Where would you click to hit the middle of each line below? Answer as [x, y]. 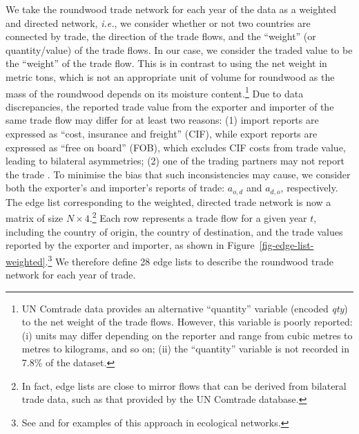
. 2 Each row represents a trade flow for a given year [198, 217]
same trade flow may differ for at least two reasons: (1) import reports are [162, 120]
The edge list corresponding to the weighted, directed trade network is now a [168, 201]
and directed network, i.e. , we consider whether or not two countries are [158, 22]
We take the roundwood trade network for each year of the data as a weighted [171, 9]
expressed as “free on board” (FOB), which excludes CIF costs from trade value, [176, 147]
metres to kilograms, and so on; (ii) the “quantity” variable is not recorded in [185, 349]
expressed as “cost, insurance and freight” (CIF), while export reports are [162, 133]
